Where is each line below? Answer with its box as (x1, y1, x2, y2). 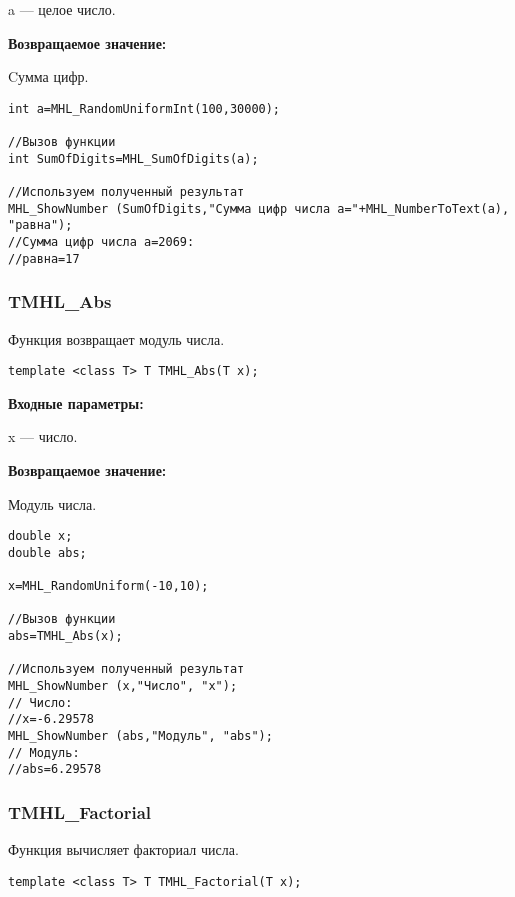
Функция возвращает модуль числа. (8, 328, 225, 349)
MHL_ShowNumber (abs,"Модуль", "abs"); (8, 729, 273, 744)
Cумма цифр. (8, 66, 89, 87)
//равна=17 (8, 251, 80, 266)
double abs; (8, 545, 87, 560)
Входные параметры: (8, 392, 144, 413)
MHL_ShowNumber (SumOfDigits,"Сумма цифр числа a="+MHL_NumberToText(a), (8, 201, 510, 216)
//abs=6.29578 (8, 762, 102, 777)
